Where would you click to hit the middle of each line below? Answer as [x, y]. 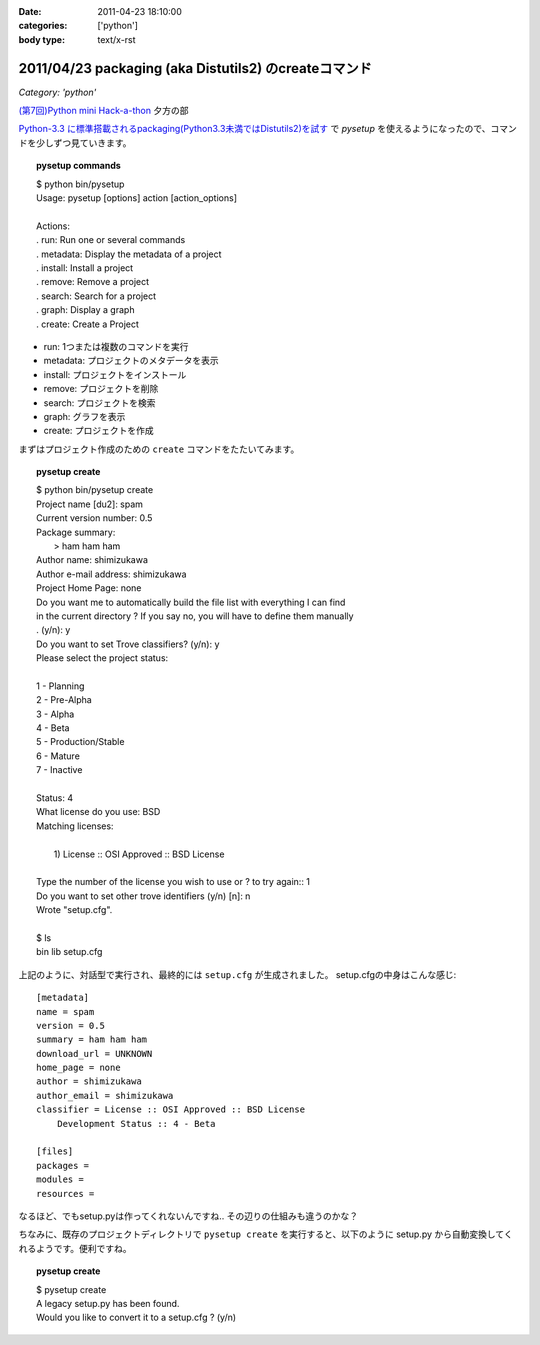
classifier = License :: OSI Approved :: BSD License [170, 1109]
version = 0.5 [70, 1025]
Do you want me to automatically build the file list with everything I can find [191, 602]
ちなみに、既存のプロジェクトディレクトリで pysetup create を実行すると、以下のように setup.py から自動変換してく [266, 1234]
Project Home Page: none [89, 588]
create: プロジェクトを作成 [98, 431]
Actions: [53, 226]
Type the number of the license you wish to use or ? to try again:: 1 [173, 882]
